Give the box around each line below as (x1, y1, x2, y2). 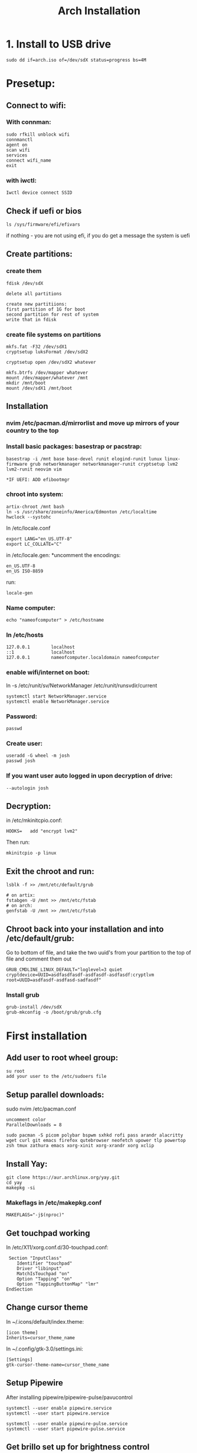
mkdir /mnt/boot (6, 380, 46, 386)
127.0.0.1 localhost (6, 644, 75, 650)
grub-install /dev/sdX (6, 1004, 62, 1010)
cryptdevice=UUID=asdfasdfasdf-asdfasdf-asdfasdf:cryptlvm (6, 972, 155, 978)
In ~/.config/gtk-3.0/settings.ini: (6, 1345, 84, 1352)
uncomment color (6, 1117, 46, 1123)
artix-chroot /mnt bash (6, 504, 65, 510)
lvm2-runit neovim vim (6, 466, 62, 472)
